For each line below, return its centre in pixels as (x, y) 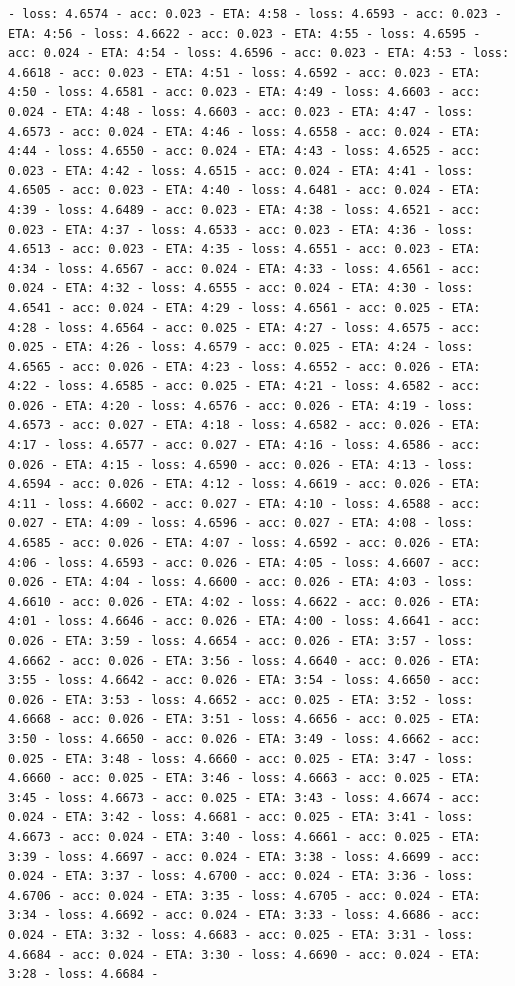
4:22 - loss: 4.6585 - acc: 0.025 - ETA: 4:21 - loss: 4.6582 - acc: (244, 386)
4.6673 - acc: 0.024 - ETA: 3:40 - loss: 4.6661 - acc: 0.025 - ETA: (244, 836)
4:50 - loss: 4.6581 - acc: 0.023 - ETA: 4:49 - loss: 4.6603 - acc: (244, 92)
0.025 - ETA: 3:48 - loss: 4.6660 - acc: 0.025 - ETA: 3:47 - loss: (241, 758)
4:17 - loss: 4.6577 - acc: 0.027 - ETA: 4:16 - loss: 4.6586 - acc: (244, 445)
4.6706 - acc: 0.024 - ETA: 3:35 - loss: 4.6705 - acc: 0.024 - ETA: (244, 895)
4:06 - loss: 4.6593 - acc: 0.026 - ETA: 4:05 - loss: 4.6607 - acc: (244, 562)
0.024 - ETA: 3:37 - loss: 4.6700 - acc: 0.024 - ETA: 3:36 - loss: (241, 876)
